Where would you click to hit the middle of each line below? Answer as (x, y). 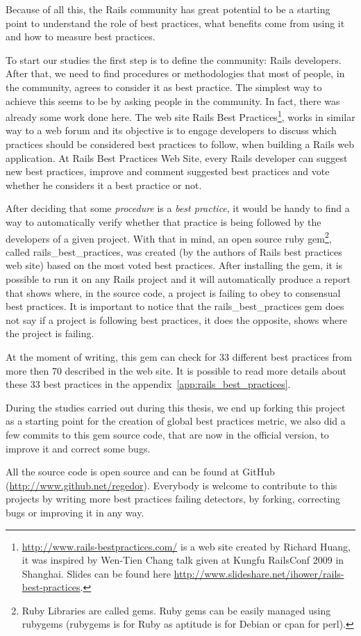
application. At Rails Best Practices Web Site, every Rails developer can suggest (177, 157)
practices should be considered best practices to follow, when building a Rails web (180, 144)
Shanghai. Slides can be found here (96, 573)
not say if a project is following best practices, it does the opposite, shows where (176, 319)
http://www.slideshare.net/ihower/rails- (259, 573)
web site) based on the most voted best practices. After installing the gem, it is (174, 265)
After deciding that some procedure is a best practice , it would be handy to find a (178, 208)
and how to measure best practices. (81, 36)
